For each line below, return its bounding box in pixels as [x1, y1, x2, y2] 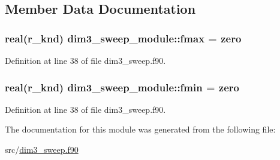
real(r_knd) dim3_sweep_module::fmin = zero [5, 79, 239, 94]
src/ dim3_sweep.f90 [5, 143, 79, 155]
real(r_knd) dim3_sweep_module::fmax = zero [5, 30, 242, 45]
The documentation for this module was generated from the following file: [5, 123, 276, 136]
